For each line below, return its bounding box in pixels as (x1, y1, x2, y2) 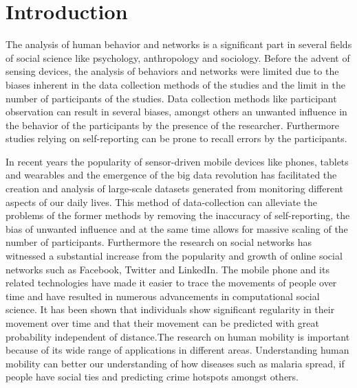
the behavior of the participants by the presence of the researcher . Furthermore (6, 117, 339, 132)
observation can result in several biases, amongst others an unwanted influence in (6, 104, 347, 119)
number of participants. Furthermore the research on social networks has (6, 235, 312, 249)
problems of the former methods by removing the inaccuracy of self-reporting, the (6, 208, 350, 222)
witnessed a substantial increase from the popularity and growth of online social (6, 249, 343, 263)
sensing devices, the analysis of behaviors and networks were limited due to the (6, 64, 339, 78)
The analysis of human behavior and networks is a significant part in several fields (6, 37, 352, 52)
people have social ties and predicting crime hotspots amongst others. (6, 369, 299, 384)
